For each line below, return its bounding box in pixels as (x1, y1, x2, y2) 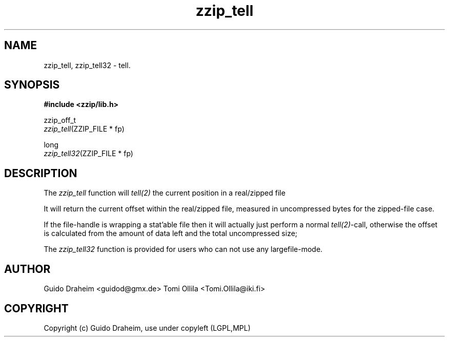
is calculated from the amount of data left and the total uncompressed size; (44, 229, 298, 238)
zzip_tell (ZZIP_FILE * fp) (44, 124, 125, 134)
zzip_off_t (44, 116, 76, 125)
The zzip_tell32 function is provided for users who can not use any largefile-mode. (44, 245, 323, 254)
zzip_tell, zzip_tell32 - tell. (44, 60, 131, 70)
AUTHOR (4, 262, 51, 275)
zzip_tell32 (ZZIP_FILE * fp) (44, 149, 133, 158)
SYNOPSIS (4, 78, 60, 92)
